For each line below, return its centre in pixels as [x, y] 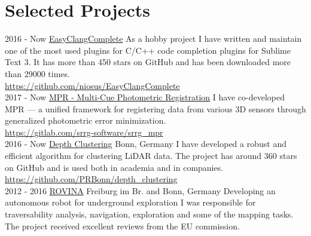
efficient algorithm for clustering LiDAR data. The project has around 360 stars [151, 156]
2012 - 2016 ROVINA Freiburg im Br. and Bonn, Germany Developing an [140, 190]
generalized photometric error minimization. [86, 120]
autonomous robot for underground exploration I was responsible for [130, 202]
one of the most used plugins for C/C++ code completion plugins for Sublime [148, 50]
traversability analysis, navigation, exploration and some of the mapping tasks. [149, 214]
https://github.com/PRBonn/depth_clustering [91, 179]
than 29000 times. [37, 73]
